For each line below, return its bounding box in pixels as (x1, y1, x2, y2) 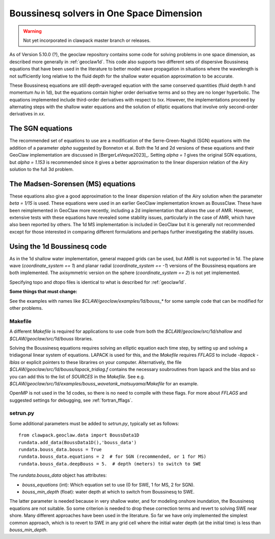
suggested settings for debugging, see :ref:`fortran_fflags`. (9, 397, 133, 403)
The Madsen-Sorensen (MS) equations (9, 179, 136, 188)
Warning (23, 28, 42, 34)
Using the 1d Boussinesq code (9, 242, 107, 251)
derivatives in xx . (9, 111, 45, 117)
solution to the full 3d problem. (9, 166, 74, 172)
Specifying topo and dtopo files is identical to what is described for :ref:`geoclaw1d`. (9, 279, 186, 285)
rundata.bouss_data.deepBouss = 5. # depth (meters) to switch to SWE (18, 461, 201, 467)
